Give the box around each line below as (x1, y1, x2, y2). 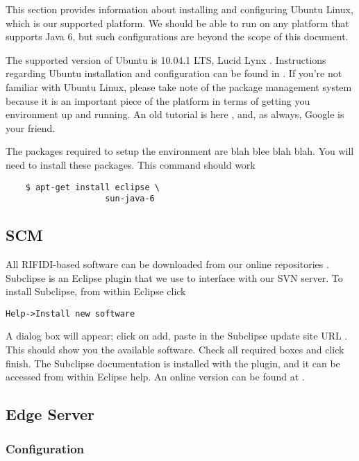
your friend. (6, 120, 56, 135)
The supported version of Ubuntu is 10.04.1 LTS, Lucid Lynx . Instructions (6, 52, 326, 67)
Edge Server (6, 403, 95, 425)
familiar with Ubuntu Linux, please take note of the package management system (6, 79, 352, 94)
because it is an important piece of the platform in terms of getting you (6, 93, 310, 108)
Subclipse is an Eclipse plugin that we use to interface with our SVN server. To (6, 270, 343, 285)
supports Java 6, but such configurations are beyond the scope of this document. (6, 29, 349, 44)
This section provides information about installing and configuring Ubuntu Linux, (6, 2, 353, 16)
